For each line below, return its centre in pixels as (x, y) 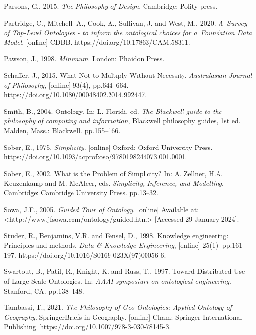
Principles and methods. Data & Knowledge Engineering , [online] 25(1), (112, 245)
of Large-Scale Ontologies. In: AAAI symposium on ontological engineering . (118, 281)
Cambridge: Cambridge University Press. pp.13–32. (81, 192)
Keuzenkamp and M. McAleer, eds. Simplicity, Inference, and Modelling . (114, 183)
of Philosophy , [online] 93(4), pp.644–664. (66, 85)
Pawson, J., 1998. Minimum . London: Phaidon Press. (84, 58)
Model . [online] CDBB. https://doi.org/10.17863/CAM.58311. (97, 42)
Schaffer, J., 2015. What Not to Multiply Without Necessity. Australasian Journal (128, 75)
